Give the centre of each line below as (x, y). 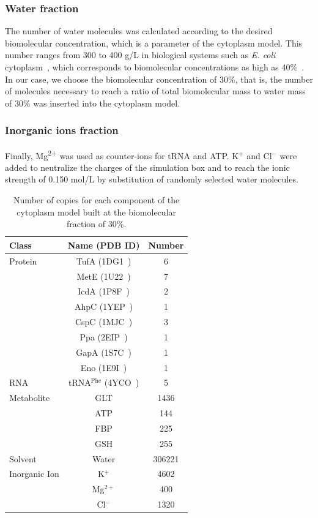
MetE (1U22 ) (104, 276)
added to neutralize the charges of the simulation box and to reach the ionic (147, 167)
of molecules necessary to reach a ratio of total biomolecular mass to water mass (155, 91)
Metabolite (30, 398)
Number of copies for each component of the (97, 200)
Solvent (23, 458)
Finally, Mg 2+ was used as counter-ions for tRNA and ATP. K (122, 154)
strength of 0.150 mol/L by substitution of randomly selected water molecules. (152, 179)
